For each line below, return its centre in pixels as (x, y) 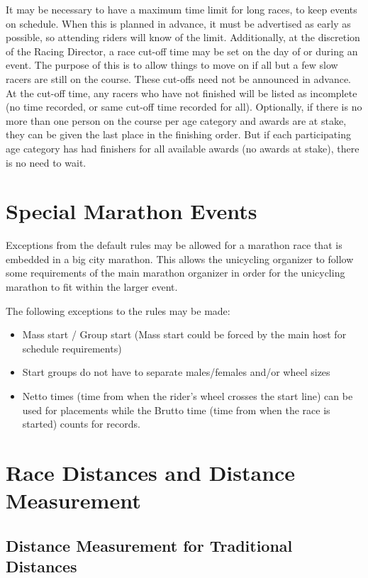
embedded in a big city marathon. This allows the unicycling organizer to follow (180, 259)
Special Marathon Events (132, 211)
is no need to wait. (46, 162)
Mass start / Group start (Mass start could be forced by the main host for (184, 334)
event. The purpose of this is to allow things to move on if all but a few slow (172, 65)
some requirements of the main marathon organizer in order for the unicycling (175, 273)
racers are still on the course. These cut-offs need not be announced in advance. (178, 78)
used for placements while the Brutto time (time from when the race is (176, 410)
